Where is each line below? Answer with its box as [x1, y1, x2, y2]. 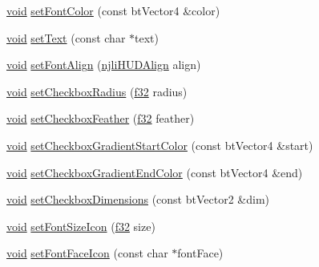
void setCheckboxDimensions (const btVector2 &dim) [6, 191, 270, 208]
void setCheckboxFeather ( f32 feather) [6, 110, 195, 127]
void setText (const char [6, 29, 126, 46]
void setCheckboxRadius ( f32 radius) [6, 83, 188, 99]
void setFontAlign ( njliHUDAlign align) [6, 56, 201, 73]
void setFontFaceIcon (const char [6, 245, 168, 261]
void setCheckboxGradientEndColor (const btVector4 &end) [6, 164, 303, 180]
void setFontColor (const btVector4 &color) [6, 2, 220, 18]
